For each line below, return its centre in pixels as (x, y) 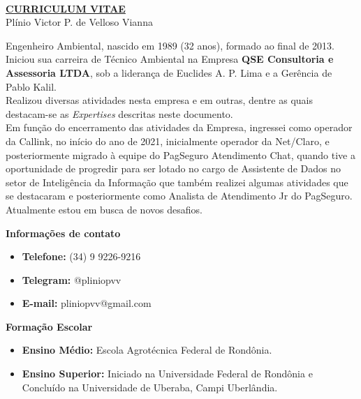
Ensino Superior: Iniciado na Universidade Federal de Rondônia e (167, 374)
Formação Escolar (49, 326)
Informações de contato (63, 233)
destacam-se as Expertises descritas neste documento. (119, 113)
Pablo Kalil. (31, 86)
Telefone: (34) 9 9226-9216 (81, 256)
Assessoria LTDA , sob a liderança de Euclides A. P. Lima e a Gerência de (169, 72)
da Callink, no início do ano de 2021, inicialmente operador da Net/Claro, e (168, 141)
